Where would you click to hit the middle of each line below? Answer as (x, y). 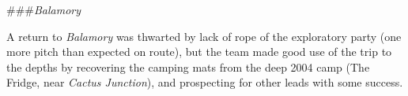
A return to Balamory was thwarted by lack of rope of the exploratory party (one (204, 36)
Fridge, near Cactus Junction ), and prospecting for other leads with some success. (205, 82)
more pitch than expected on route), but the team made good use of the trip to (199, 52)
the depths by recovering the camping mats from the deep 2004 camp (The (188, 66)
